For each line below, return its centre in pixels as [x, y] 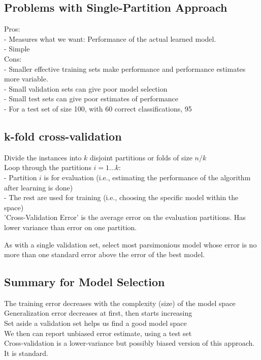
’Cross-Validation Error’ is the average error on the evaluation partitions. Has [125, 217]
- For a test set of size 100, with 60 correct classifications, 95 [98, 108]
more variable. [26, 79]
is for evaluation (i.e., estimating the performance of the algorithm [147, 177]
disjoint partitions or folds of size [141, 157]
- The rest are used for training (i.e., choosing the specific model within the [121, 197]
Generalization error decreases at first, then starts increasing [98, 313]
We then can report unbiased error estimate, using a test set [98, 333]
